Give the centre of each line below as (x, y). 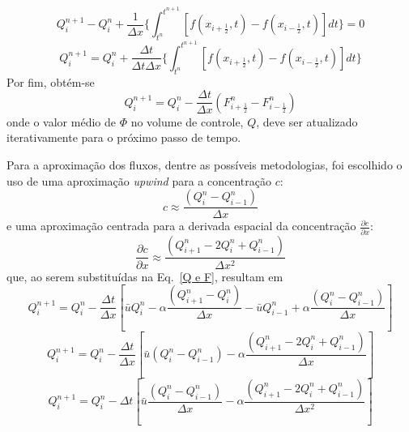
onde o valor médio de (61, 121)
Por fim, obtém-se (51, 81)
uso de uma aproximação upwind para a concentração (139, 180)
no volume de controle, (187, 121)
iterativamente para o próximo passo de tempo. (124, 137)
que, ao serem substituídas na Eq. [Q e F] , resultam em (145, 276)
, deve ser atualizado (307, 121)
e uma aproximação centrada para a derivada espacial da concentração (181, 226)
